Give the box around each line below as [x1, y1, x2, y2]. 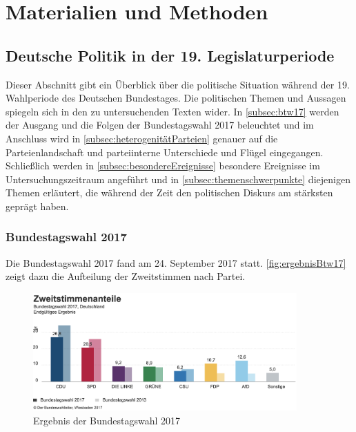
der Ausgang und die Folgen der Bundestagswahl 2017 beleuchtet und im [6, 118, 314, 132]
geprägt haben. [6, 198, 69, 213]
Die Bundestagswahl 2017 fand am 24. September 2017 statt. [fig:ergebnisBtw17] [6, 255, 346, 270]
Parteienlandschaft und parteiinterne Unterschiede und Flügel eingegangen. [6, 144, 324, 159]
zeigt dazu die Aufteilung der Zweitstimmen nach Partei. [6, 269, 246, 283]
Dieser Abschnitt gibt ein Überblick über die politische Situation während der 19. [6, 77, 350, 91]
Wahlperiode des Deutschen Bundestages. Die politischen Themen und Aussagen [6, 91, 346, 105]
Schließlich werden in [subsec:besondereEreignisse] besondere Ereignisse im [6, 158, 320, 173]
